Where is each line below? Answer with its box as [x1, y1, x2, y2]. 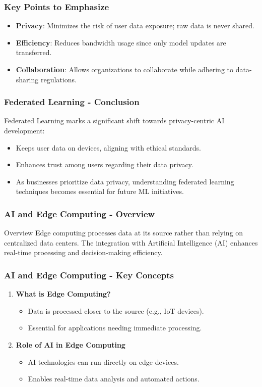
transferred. [16, 47, 52, 58]
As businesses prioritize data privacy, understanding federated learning [16, 176, 234, 186]
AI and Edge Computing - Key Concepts [4, 268, 174, 281]
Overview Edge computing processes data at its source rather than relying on [4, 227, 243, 238]
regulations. [40, 74, 77, 84]
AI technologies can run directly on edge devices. [28, 356, 179, 367]
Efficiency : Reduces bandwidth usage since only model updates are [16, 37, 226, 47]
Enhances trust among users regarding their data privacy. [16, 159, 193, 170]
